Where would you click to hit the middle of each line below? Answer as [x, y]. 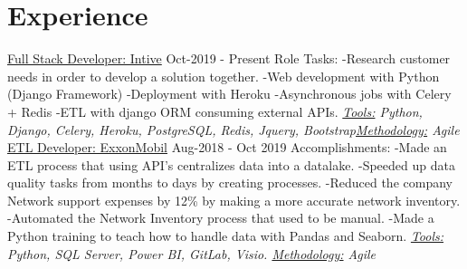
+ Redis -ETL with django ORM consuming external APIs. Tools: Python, [215, 111]
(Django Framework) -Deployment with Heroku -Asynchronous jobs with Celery [229, 94]
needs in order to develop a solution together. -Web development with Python [224, 76]
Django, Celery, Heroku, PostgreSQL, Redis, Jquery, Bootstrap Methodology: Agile [233, 129]
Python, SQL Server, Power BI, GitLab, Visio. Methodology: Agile [192, 253]
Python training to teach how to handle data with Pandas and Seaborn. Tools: [226, 236]
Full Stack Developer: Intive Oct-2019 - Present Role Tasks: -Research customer [229, 58]
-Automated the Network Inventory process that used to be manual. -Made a [221, 218]
